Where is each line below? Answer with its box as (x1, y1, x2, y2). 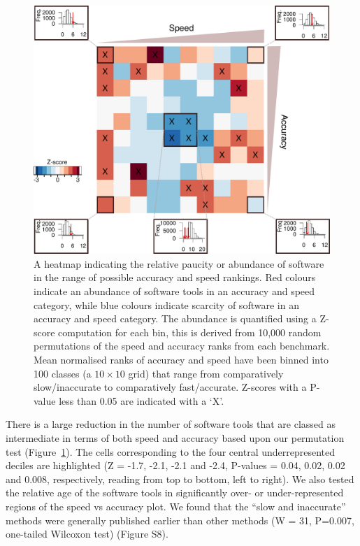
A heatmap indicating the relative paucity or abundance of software (34, 256, 324, 271)
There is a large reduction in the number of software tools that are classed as (6, 417, 336, 431)
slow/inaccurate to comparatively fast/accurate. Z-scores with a (34, 380, 307, 394)
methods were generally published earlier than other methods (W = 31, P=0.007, (6, 512, 354, 527)
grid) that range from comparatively (128, 366, 284, 380)
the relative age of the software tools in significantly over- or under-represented (6, 485, 344, 500)
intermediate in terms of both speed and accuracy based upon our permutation (6, 430, 345, 445)
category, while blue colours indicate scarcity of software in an (34, 297, 299, 312)
